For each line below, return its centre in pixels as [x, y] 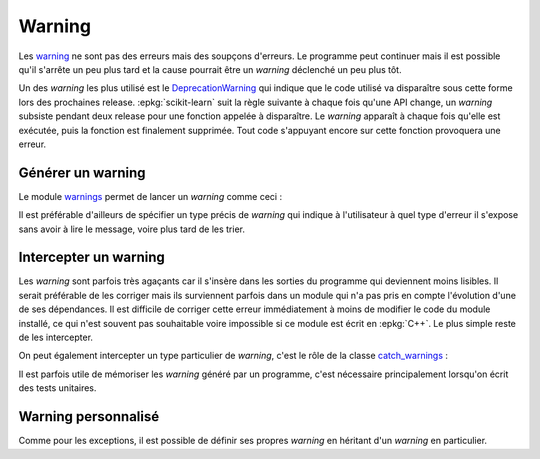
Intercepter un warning [91, 257]
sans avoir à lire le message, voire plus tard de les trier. [131, 229]
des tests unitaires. [57, 388]
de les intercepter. [56, 337]
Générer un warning [82, 172]
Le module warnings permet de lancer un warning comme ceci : [150, 196]
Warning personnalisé [89, 416]
